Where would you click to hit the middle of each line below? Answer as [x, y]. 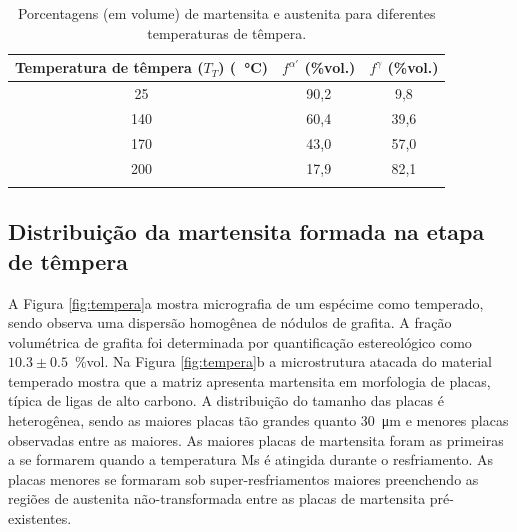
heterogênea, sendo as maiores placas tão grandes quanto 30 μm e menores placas [258, 420]
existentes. [40, 518]
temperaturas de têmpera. [227, 32]
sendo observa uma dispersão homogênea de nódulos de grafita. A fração [230, 322]
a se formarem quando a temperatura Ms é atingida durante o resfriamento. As [251, 459]
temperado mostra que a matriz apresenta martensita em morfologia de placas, [249, 380]
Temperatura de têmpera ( [109, 67]
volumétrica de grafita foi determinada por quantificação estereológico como [240, 341]
